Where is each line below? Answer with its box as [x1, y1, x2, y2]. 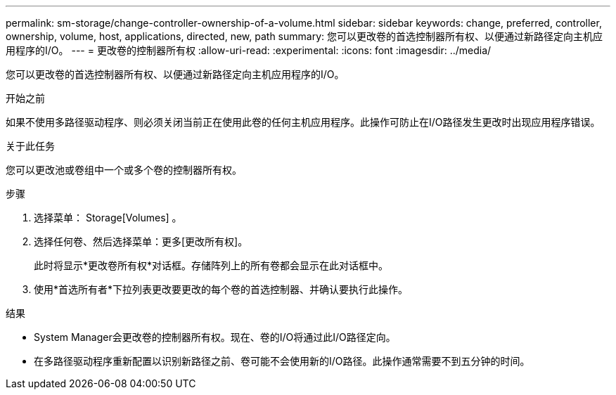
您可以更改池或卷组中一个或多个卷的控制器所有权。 [6, 164, 242, 176]
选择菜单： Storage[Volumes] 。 [34, 212, 182, 224]
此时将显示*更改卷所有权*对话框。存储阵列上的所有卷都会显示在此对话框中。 [34, 259, 389, 271]
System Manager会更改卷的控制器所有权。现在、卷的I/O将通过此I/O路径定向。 [34, 331, 396, 343]
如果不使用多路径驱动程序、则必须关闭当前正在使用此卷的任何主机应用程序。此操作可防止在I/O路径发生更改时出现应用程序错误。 [6, 116, 601, 128]
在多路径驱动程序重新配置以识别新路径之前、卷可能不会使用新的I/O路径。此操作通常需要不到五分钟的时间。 [34, 355, 530, 367]
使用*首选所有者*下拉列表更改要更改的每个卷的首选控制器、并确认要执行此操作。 [34, 283, 409, 295]
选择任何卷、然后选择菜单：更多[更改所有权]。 [34, 235, 248, 247]
